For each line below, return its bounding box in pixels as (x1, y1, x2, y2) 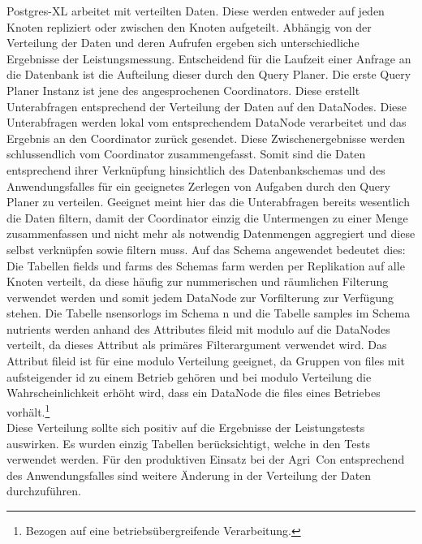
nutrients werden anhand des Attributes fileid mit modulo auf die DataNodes (6, 320, 390, 337)
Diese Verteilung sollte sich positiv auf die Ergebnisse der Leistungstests (6, 419, 365, 436)
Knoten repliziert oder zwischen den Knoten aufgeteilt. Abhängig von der (6, 18, 372, 35)
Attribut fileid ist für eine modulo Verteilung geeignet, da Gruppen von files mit (6, 352, 405, 369)
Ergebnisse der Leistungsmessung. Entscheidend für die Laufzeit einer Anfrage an (6, 50, 411, 67)
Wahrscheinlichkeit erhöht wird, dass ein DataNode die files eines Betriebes (6, 384, 381, 401)
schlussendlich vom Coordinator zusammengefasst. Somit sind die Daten (6, 145, 366, 162)
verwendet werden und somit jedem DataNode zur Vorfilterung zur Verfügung (6, 288, 394, 305)
